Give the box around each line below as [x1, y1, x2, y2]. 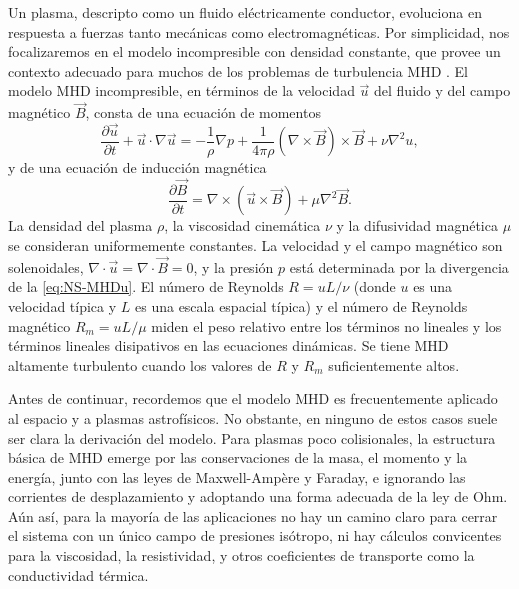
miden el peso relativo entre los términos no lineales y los [151, 315, 502, 336]
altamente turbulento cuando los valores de [8, 354, 272, 375]
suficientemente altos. [328, 354, 460, 375]
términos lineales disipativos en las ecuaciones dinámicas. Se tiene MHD [8, 335, 449, 356]
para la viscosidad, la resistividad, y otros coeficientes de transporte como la [8, 545, 475, 566]
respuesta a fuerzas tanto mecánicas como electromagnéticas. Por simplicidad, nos [8, 21, 510, 42]
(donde [353, 276, 396, 297]
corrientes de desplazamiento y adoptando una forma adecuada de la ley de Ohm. [8, 486, 508, 507]
